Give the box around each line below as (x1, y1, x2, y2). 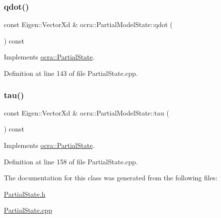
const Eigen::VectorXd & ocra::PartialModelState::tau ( (4, 107, 169, 117)
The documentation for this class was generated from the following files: (4, 173, 218, 183)
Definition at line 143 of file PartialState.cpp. (4, 68, 138, 78)
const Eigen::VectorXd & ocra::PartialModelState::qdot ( (4, 19, 173, 29)
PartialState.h (4, 189, 46, 199)
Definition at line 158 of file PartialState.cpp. (4, 156, 138, 166)
